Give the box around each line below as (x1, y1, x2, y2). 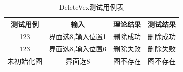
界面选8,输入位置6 (49, 44, 106, 54)
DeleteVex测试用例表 (59, 2, 124, 12)
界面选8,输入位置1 (49, 31, 106, 42)
